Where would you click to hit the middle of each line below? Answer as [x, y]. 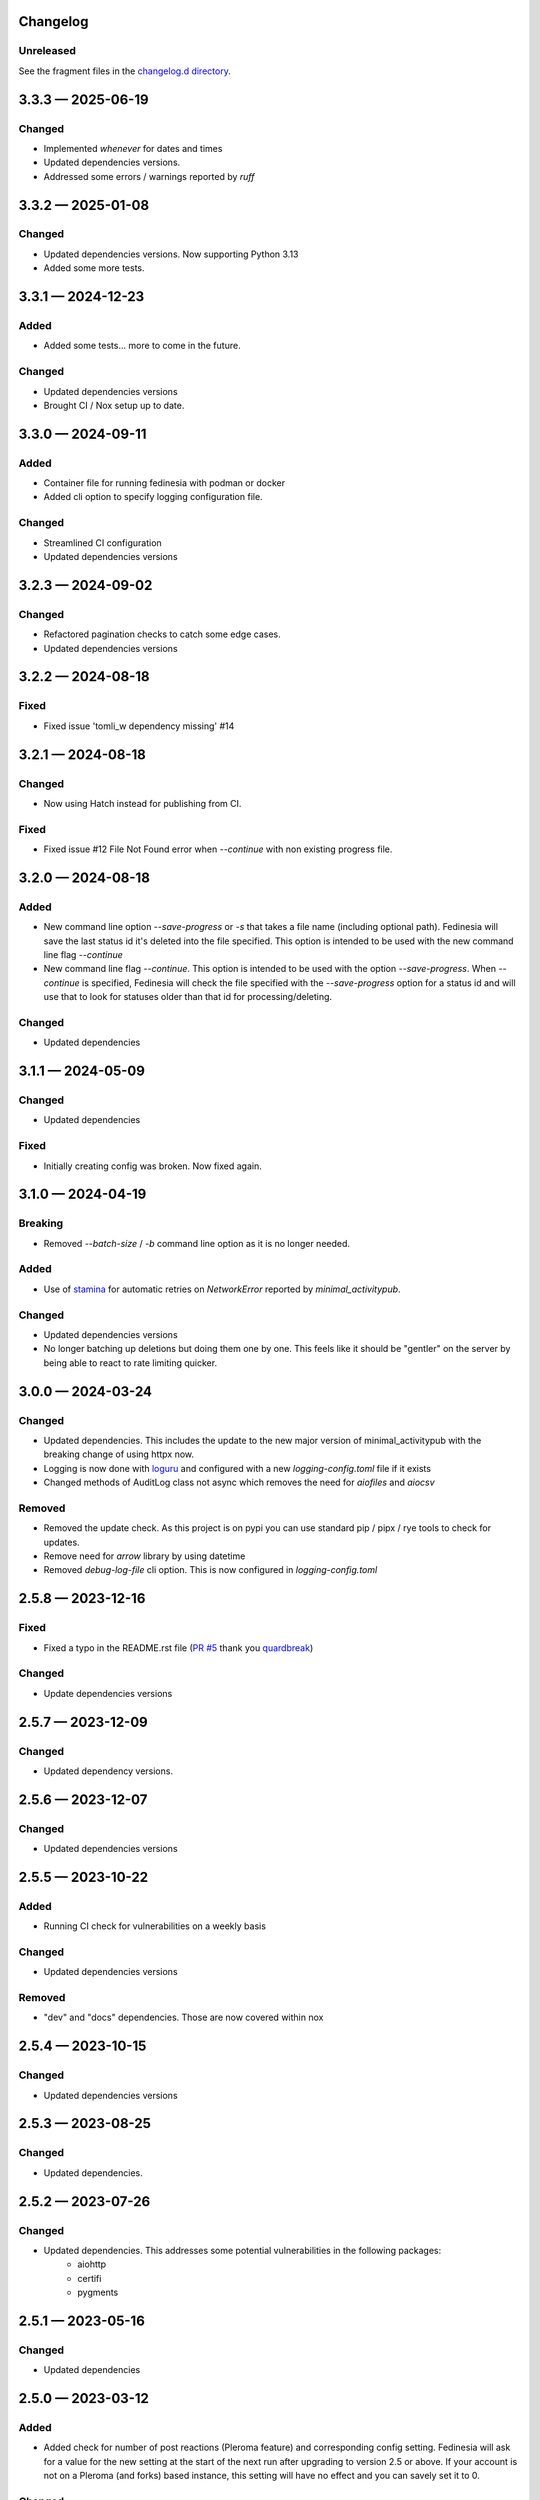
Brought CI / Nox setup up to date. [114, 405]
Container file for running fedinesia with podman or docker [164, 483]
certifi [89, 2278]
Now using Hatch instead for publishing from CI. [142, 803]
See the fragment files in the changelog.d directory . [125, 71]
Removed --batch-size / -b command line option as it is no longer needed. [196, 1243]
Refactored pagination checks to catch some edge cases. [162, 634]
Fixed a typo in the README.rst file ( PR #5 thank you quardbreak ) [178, 1647]
